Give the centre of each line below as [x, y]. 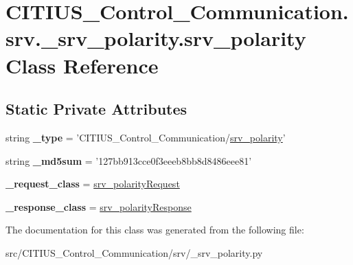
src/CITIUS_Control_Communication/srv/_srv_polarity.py [134, 252]
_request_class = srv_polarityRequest [93, 184]
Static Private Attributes [96, 109]
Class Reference [82, 65]
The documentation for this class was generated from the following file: [155, 230]
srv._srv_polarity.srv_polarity [156, 38]
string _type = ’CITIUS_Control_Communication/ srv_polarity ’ [146, 137]
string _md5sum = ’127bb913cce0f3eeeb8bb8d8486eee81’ [129, 160]
